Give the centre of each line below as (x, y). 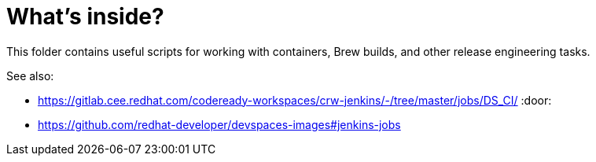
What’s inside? (85, 17)
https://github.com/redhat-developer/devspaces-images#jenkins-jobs (219, 124)
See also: (30, 75)
